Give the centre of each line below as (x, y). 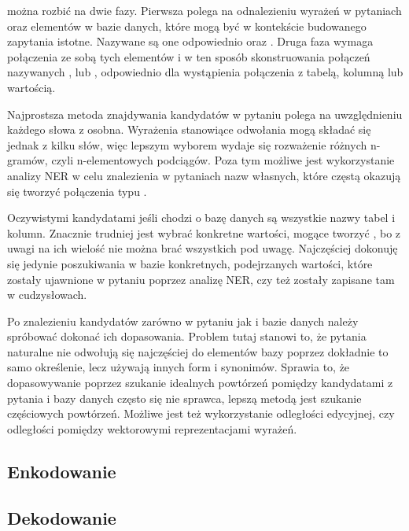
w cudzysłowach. (47, 295)
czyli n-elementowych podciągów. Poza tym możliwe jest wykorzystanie (223, 160)
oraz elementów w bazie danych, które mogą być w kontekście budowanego (187, 26)
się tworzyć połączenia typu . (77, 191)
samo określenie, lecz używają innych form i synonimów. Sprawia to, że (179, 367)
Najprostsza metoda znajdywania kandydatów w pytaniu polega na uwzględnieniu (205, 114)
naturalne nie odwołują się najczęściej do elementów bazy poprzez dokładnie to (198, 351)
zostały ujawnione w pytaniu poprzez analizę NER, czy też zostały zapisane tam (201, 279)
